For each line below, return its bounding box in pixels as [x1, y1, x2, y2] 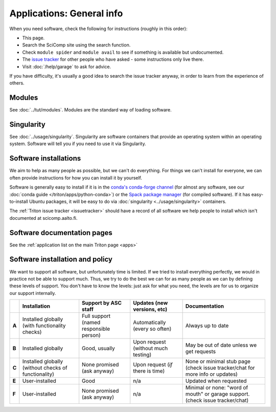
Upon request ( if [133, 361, 173, 368]
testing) [133, 351, 152, 358]
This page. [22, 35, 45, 41]
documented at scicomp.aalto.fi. [9, 215, 78, 221]
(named [82, 319, 101, 326]
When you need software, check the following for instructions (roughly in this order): [9, 26, 188, 32]
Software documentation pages [9, 228, 112, 237]
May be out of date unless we [185, 341, 257, 349]
